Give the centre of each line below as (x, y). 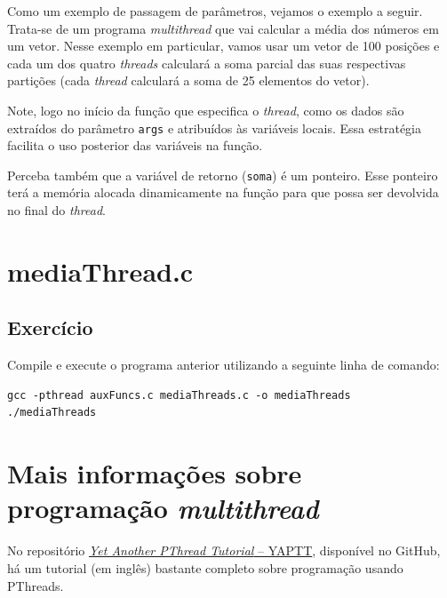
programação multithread (163, 508)
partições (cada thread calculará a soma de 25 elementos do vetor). (188, 80)
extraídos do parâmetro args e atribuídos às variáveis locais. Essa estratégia (214, 128)
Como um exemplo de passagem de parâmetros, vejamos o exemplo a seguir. (215, 11)
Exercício (50, 327)
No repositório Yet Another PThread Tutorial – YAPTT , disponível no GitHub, (224, 550)
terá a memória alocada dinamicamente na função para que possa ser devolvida (223, 192)
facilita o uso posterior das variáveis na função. (135, 145)
